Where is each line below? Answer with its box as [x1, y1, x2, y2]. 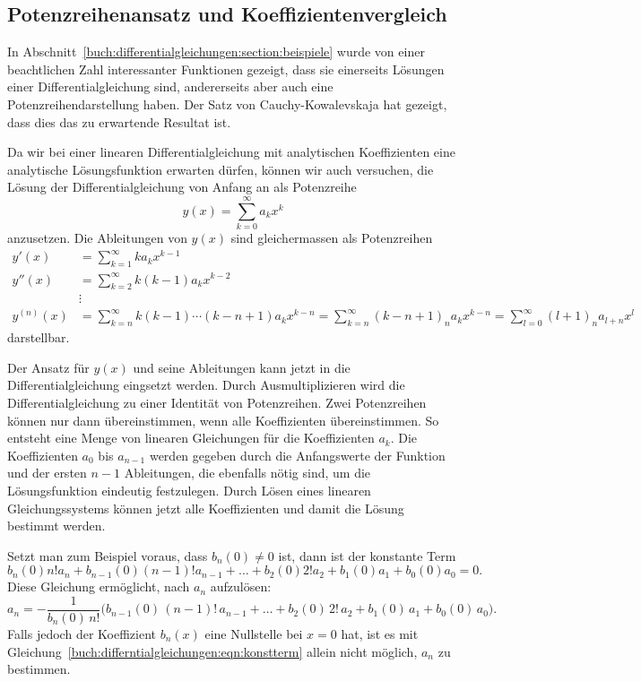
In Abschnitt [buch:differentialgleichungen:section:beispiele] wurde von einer [7, 42, 425, 61]
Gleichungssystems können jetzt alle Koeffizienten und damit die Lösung [7, 498, 404, 517]
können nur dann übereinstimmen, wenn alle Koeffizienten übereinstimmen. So [7, 410, 439, 429]
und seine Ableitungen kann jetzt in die [133, 358, 351, 376]
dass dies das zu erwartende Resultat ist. [7, 112, 231, 131]
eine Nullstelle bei [204, 624, 303, 642]
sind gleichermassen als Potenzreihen [230, 228, 433, 247]
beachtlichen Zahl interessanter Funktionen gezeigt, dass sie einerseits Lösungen [7, 59, 445, 78]
